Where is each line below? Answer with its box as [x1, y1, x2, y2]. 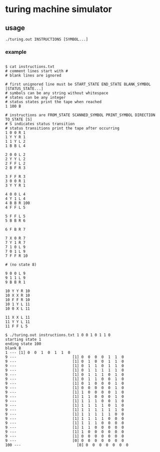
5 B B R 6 [5, 218, 26, 223]
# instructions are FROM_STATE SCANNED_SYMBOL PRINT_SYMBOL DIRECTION [5, 113, 155, 118]
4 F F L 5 [5, 205, 26, 210]
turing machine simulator [5, 4, 112, 15]
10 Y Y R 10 [5, 289, 30, 294]
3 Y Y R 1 [5, 183, 26, 188]
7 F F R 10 [5, 253, 28, 258]
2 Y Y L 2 [5, 157, 26, 162]
